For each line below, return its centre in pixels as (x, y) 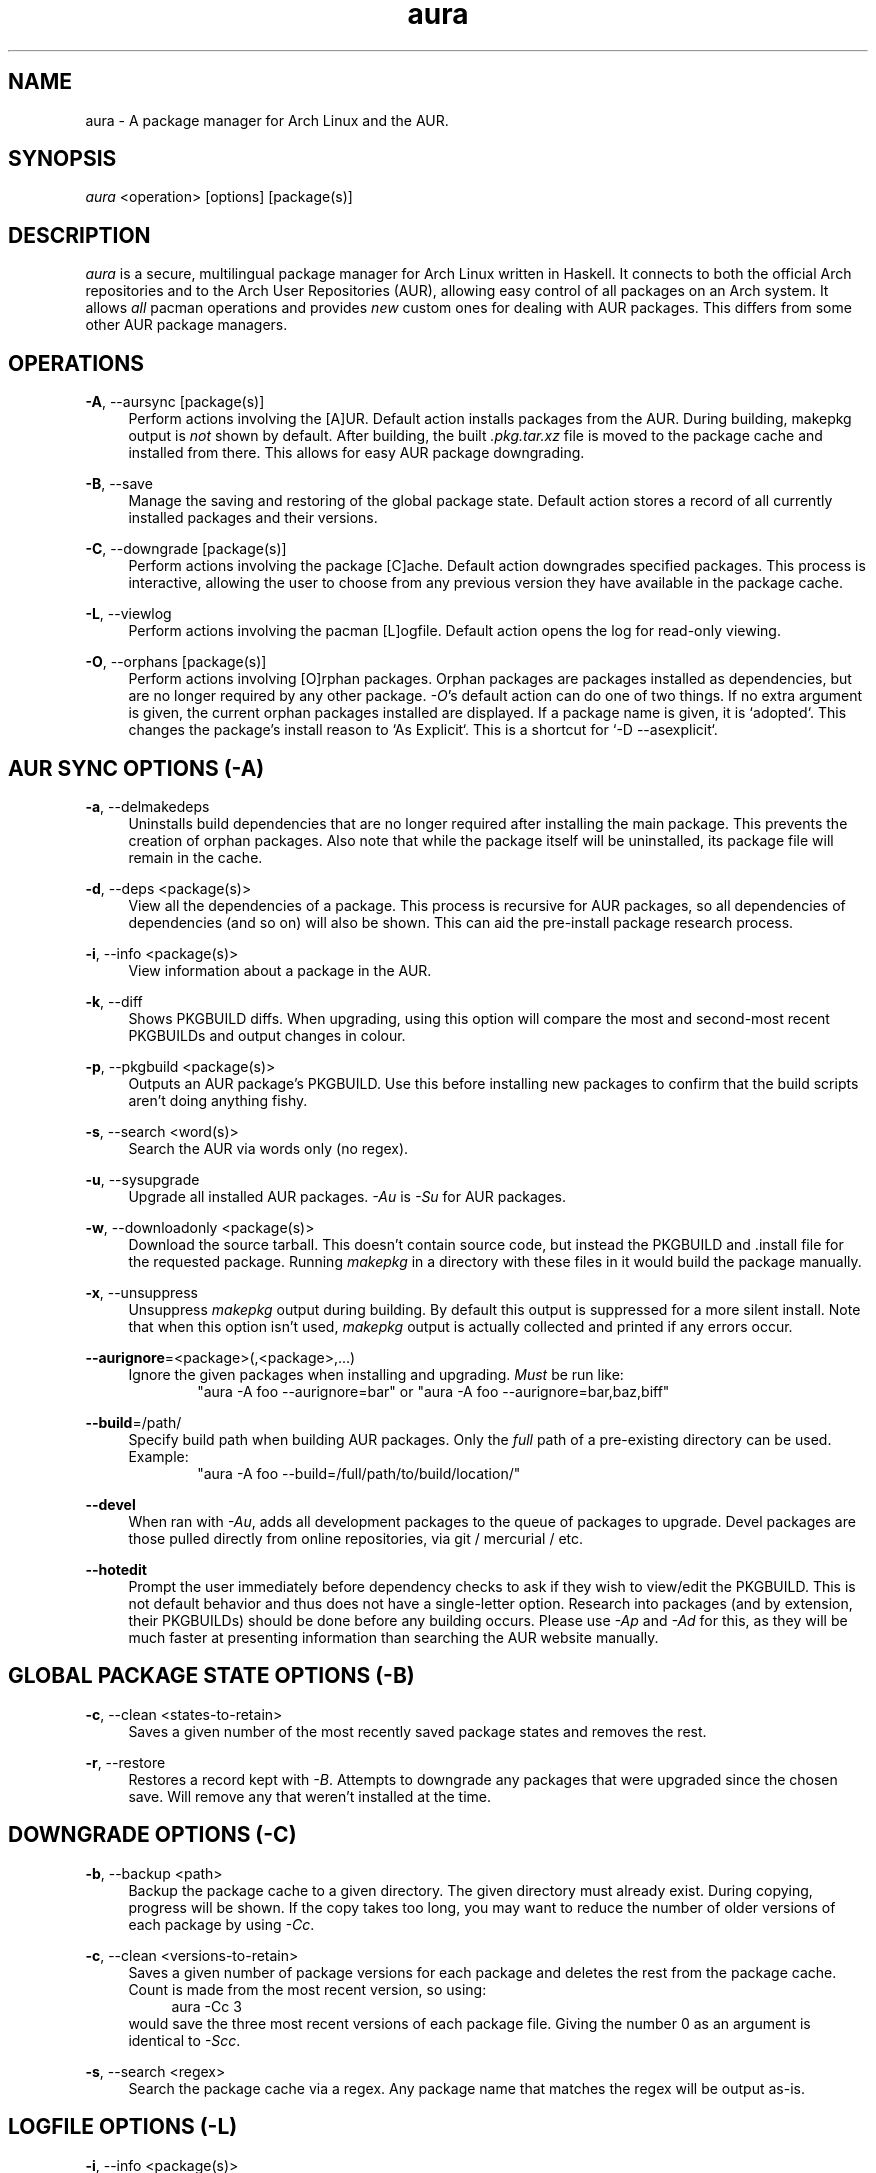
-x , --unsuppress (141, 1292)
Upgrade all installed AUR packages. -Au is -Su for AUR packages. (347, 1196)
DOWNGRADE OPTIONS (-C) (152, 1835)
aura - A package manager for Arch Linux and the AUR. (267, 120)
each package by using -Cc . (221, 1924)
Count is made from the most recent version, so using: (307, 1989)
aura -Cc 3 (206, 2006)
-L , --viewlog (128, 614)
